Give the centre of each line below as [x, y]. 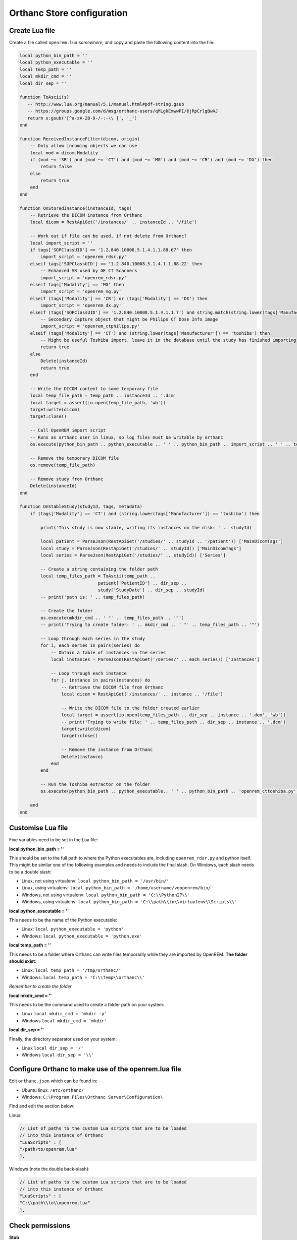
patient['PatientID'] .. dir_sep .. [142, 583]
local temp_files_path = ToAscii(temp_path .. [98, 576]
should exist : [23, 961]
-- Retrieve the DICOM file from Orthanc [112, 687]
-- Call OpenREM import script [68, 431]
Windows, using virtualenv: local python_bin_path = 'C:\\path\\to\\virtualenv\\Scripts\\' [129, 902]
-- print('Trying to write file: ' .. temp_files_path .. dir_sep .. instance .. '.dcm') [173, 722]
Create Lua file [32, 31]
